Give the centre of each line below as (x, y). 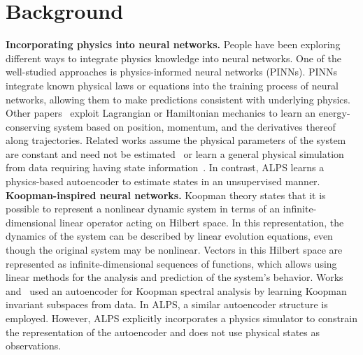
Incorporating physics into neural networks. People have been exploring (173, 44)
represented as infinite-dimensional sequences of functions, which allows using (171, 263)
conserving (28, 126)
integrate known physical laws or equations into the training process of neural (172, 85)
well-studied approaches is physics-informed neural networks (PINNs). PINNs (172, 72)
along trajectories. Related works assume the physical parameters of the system (176, 140)
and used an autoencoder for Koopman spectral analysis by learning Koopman (176, 290)
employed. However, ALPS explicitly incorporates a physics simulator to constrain (182, 318)
